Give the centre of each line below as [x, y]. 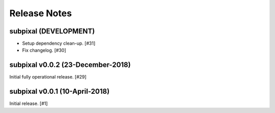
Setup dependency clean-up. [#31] [59, 44]
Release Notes [41, 13]
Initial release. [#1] [29, 103]
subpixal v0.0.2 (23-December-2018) [70, 65]
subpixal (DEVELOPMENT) [52, 31]
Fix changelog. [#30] [44, 50]
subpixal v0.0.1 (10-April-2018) [59, 91]
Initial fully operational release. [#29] [48, 77]
